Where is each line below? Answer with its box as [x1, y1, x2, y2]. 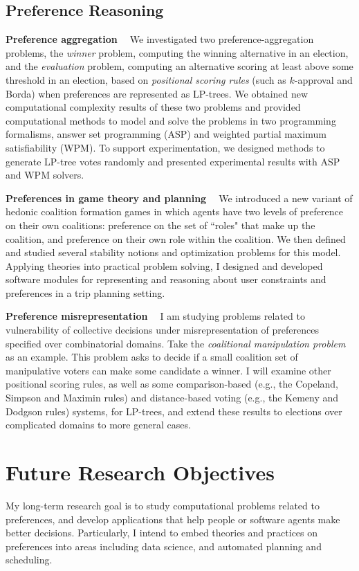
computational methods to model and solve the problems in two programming [6, 113, 336, 127]
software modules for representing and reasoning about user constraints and [6, 272, 326, 287]
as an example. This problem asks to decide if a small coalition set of [6, 350, 298, 364]
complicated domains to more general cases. [6, 417, 191, 432]
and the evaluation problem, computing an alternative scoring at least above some [6, 59, 353, 73]
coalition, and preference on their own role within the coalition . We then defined [6, 231, 346, 246]
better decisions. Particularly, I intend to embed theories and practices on [6, 525, 318, 540]
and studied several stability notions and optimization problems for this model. [6, 245, 341, 260]
